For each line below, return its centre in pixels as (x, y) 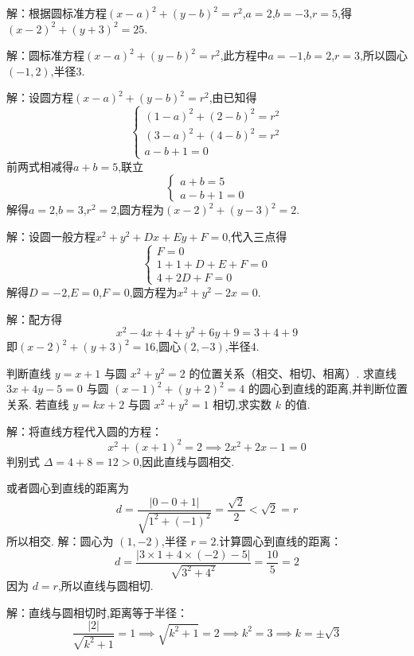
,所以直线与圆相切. (105, 586)
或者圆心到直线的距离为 (68, 488)
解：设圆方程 (40, 97)
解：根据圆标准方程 (57, 13)
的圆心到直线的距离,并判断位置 (328, 388)
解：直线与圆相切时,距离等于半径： (97, 612)
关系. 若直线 (38, 404)
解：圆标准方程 (45, 55)
